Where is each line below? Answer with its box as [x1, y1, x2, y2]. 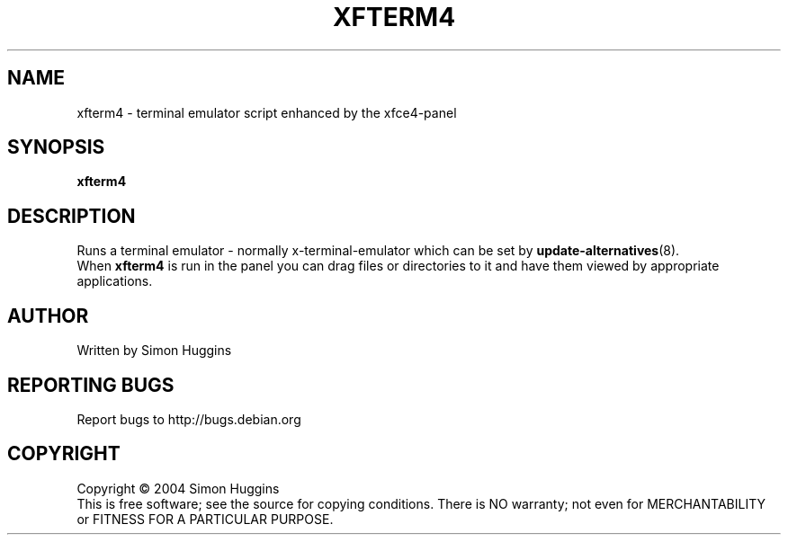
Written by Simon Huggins [76, 342, 232, 359]
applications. [76, 273, 153, 289]
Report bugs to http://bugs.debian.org [76, 411, 301, 427]
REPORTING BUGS [7, 373, 175, 396]
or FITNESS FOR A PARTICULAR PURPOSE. [76, 511, 334, 527]
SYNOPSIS [7, 136, 105, 159]
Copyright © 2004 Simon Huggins [76, 480, 280, 496]
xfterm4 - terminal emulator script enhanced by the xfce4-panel [76, 104, 457, 120]
